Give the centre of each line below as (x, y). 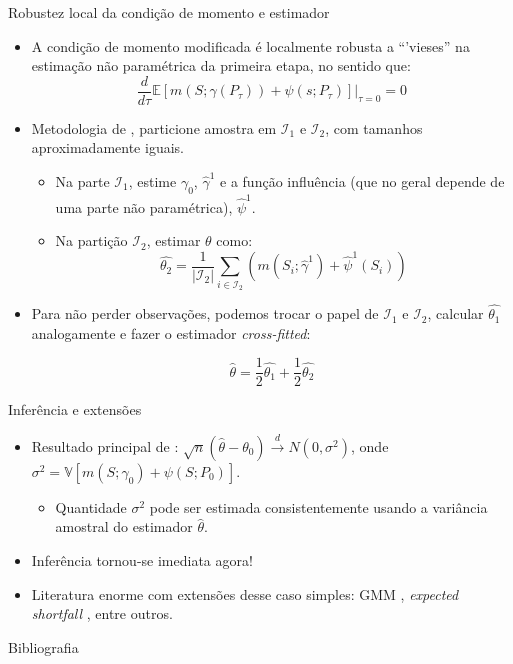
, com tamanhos (374, 127)
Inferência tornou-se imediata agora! (142, 559)
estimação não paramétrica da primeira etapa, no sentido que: (221, 65)
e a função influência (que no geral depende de (362, 181)
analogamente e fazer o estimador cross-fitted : (171, 332)
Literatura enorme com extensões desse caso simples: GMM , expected (245, 593)
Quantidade (91, 506)
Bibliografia (43, 646)
